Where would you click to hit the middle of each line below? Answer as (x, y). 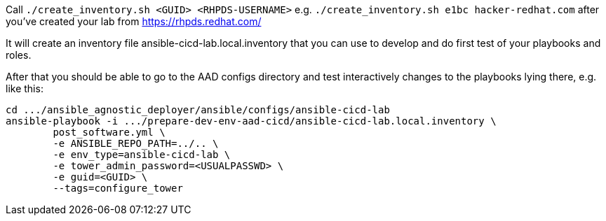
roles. (19, 55)
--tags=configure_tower (118, 188)
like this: (25, 88)
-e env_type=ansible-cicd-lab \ (142, 155)
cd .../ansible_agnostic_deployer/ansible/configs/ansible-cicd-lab (198, 110)
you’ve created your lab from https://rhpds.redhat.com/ (134, 21)
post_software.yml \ (109, 132)
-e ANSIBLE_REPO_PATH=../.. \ (136, 143)
